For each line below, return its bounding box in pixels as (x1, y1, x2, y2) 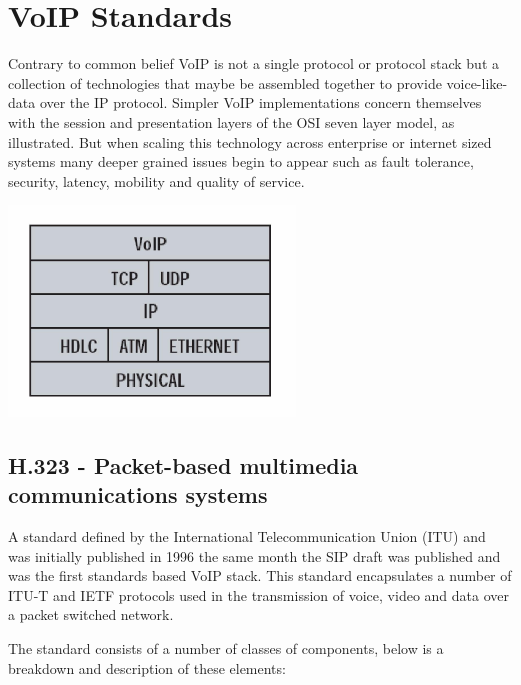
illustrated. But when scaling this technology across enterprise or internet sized (8, 131, 492, 152)
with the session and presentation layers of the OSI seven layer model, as (8, 111, 455, 132)
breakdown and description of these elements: (8, 657, 286, 678)
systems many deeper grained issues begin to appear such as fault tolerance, (8, 151, 474, 172)
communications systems (8, 479, 268, 510)
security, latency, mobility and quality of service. (8, 170, 305, 191)
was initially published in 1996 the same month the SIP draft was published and (8, 545, 501, 566)
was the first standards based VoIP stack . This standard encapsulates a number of (8, 565, 512, 586)
